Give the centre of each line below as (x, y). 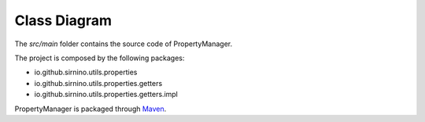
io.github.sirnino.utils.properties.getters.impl (106, 95)
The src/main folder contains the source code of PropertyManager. (123, 44)
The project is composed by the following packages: (100, 58)
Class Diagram (63, 20)
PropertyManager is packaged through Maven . (91, 109)
